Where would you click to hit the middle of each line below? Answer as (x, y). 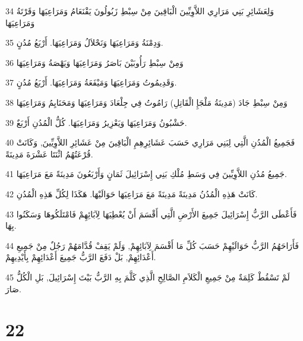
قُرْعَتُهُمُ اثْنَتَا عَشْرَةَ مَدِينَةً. (49, 154)
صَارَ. (13, 288)
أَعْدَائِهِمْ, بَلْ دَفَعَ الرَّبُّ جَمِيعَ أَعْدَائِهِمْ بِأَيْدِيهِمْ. (81, 257)
